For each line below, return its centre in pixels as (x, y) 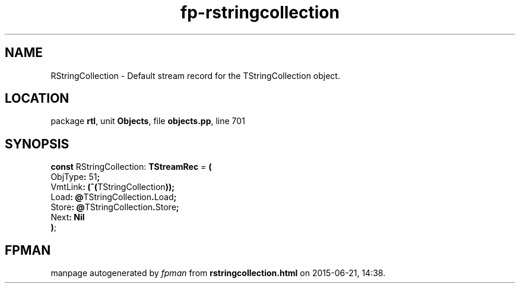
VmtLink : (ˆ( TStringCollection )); (112, 187)
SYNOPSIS (37, 144)
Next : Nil (68, 217)
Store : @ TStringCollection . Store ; (115, 207)
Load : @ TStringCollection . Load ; (114, 197)
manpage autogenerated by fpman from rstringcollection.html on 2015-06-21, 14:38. (218, 273)
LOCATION (37, 99)
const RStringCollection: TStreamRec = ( (131, 167)
